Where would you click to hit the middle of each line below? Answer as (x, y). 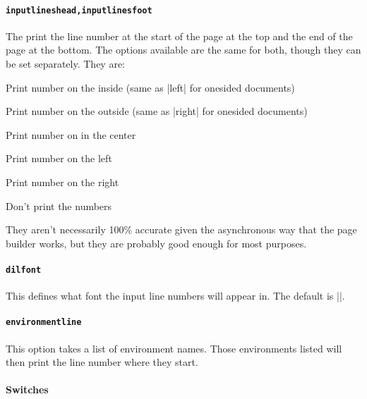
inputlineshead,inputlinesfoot (79, 10)
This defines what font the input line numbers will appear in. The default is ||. (175, 296)
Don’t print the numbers (59, 205)
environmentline (44, 323)
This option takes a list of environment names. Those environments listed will (174, 348)
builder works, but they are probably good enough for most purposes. (156, 243)
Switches (27, 389)
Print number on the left (59, 158)
